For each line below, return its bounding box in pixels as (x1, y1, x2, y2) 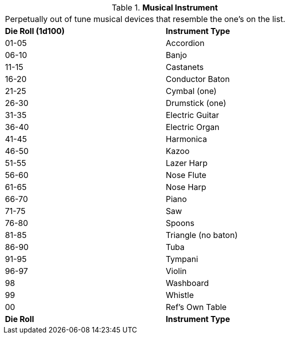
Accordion (165, 38, 204, 48)
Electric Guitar (165, 110, 219, 120)
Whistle (165, 290, 194, 300)
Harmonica (165, 134, 207, 144)
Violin (165, 266, 187, 276)
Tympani (165, 254, 198, 264)
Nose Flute (165, 170, 206, 180)
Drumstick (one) (165, 98, 226, 108)
